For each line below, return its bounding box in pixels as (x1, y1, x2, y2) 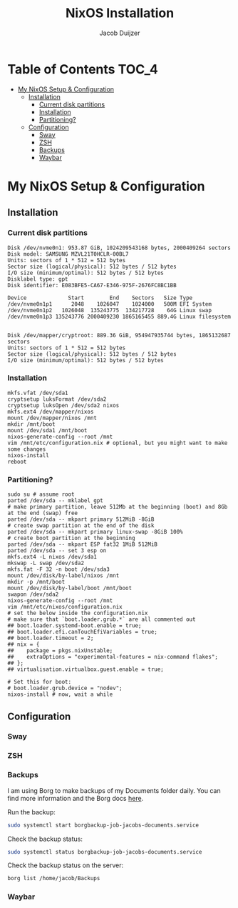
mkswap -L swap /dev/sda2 (7, 559, 84, 567)
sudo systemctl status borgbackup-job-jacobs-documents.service (7, 848, 202, 855)
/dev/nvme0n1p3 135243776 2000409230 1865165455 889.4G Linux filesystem (7, 313, 232, 320)
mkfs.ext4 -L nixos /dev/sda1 (7, 554, 98, 561)
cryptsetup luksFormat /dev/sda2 (7, 395, 107, 403)
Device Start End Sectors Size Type (7, 294, 193, 301)
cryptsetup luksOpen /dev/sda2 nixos (7, 401, 120, 409)
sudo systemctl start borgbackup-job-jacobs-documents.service (7, 822, 200, 829)
